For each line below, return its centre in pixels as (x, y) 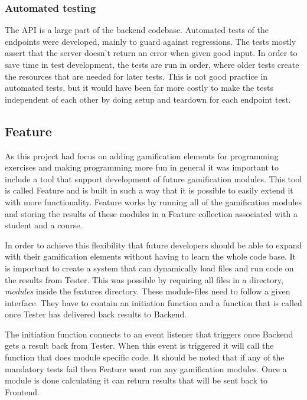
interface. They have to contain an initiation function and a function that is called (153, 302)
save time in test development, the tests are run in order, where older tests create (152, 64)
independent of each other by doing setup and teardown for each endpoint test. (148, 99)
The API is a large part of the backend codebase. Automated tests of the (137, 30)
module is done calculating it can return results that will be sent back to (136, 380)
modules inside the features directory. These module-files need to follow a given (148, 291)
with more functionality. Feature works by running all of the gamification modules (153, 201)
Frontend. (22, 391)
